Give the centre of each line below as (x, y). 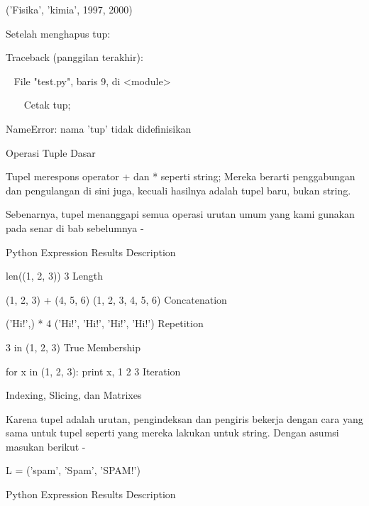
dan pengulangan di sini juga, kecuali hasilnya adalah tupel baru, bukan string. (178, 190)
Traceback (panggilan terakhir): (75, 57)
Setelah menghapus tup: (58, 33)
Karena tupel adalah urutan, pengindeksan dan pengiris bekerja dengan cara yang (184, 418)
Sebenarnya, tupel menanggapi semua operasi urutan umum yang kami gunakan (180, 214)
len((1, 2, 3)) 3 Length (55, 276)
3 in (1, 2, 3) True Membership (73, 347)
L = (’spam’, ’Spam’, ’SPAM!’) (73, 470)
